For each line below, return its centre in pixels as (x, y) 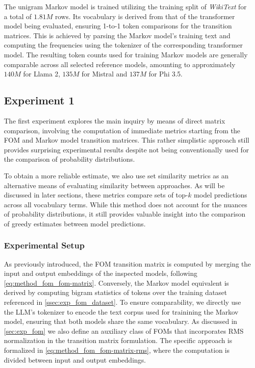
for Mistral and (104, 74)
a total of (18, 16)
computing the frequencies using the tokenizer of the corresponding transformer (124, 45)
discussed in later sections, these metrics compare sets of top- (96, 195)
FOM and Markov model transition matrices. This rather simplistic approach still (127, 140)
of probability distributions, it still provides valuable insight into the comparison (125, 214)
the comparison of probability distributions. (69, 159)
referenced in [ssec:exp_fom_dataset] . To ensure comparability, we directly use (123, 302)
